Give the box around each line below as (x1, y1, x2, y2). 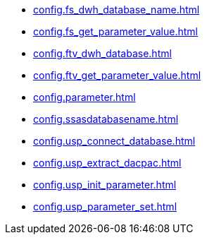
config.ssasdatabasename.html (33, 113, 179, 125)
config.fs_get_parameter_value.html (33, 25, 199, 37)
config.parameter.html (33, 91, 136, 103)
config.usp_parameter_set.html (33, 200, 177, 212)
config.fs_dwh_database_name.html (33, 4, 200, 16)
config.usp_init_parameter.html (33, 179, 177, 191)
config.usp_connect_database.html (33, 135, 196, 147)
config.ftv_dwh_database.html (33, 47, 172, 59)
